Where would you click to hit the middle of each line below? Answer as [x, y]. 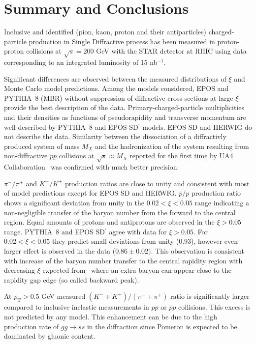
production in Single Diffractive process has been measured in [122, 41]
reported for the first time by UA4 [181, 156]
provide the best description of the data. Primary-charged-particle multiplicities [124, 107]
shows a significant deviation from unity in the [74, 202]
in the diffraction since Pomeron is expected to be [162, 326]
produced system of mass [42, 146]
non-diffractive [26, 156]
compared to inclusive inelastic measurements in [77, 307]
